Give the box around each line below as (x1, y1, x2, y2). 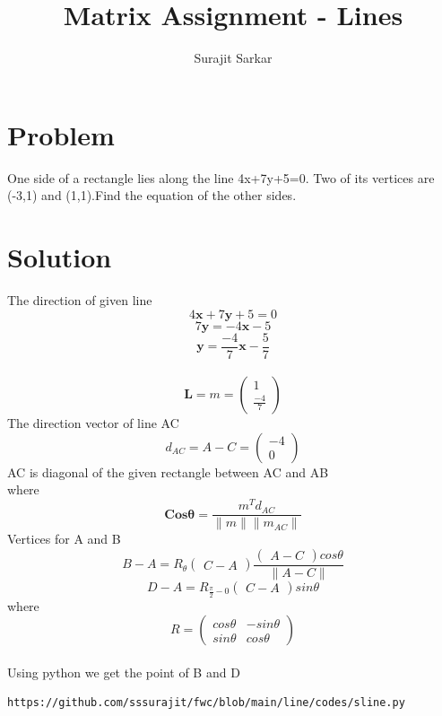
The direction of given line (7, 290, 152, 309)
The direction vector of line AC (7, 414, 179, 432)
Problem (7, 116, 115, 153)
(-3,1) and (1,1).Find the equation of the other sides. (7, 186, 297, 205)
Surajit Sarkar (194, 48, 273, 67)
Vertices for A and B (7, 529, 121, 548)
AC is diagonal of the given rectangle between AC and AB (7, 462, 329, 481)
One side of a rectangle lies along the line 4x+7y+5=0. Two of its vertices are (7, 168, 435, 187)
